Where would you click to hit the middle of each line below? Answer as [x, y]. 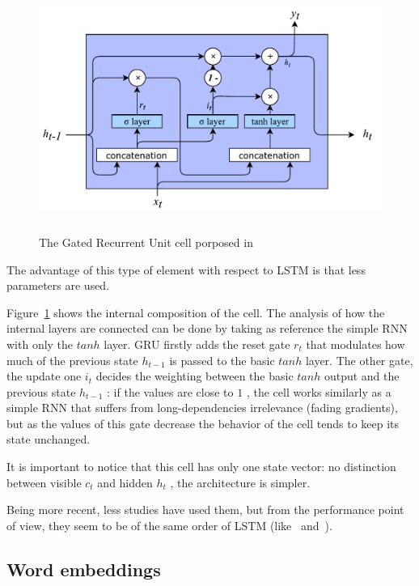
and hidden [125, 482]
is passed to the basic [222, 360]
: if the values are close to [170, 391]
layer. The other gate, [359, 360]
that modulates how [356, 344]
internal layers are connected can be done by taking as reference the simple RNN [207, 328]
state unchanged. [49, 439]
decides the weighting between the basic [195, 376]
